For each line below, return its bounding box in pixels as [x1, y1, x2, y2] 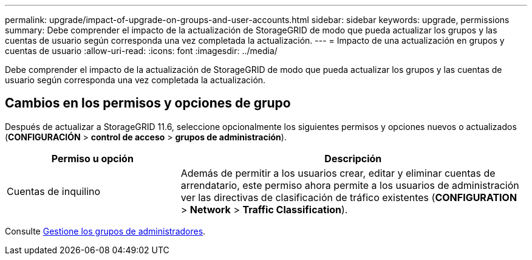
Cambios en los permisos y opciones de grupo [5, 95, 291, 111]
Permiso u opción [51, 152, 134, 165]
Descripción [324, 152, 382, 165]
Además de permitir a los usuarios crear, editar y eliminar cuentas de [180, 166, 496, 179]
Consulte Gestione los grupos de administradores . [5, 225, 206, 236]
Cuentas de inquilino [7, 185, 101, 197]
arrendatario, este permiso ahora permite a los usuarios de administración [180, 179, 519, 191]
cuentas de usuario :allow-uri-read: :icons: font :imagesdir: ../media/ [5, 46, 278, 56]
